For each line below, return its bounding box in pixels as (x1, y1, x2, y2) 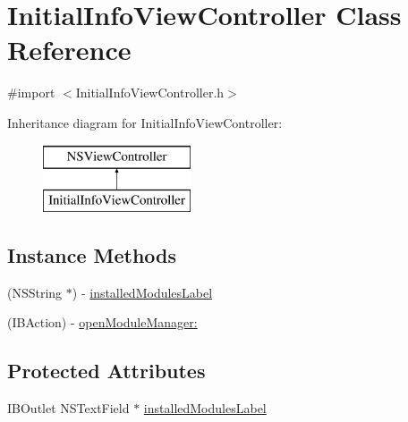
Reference (7, 31, 132, 68)
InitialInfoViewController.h (75, 83, 225, 102)
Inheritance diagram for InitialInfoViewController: (7, 113, 283, 131)
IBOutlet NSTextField (7, 399, 130, 418)
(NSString (7, 283, 63, 301)
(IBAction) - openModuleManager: (7, 313, 198, 332)
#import (7, 83, 55, 102)
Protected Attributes (7, 357, 206, 384)
